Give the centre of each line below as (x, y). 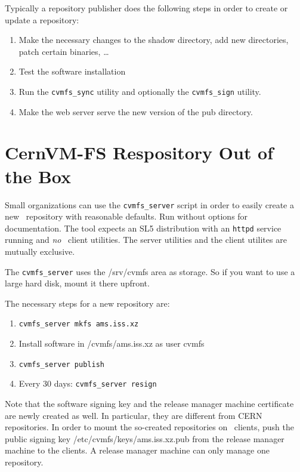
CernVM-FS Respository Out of (139, 152)
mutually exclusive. (40, 252)
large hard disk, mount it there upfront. (77, 283)
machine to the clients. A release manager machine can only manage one (137, 450)
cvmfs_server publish (61, 364)
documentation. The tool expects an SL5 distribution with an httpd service (143, 228)
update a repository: (42, 19)
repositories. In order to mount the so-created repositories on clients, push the (149, 427)
